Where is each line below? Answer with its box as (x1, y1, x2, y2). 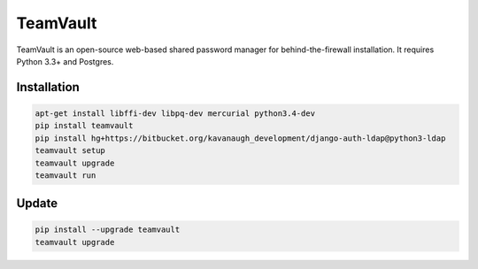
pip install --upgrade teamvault (35, 225, 181, 234)
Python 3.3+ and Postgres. (16, 56, 114, 66)
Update (16, 196, 58, 211)
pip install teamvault (35, 120, 134, 131)
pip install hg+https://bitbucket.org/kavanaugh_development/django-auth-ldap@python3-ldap (35, 133, 446, 143)
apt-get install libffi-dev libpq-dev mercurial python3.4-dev (35, 108, 316, 119)
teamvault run (35, 170, 96, 181)
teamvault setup (35, 146, 106, 156)
